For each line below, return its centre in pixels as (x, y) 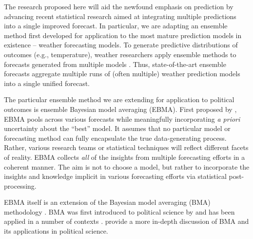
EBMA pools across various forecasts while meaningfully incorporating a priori (122, 119)
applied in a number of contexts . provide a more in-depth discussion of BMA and (126, 221)
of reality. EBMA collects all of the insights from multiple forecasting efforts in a (125, 157)
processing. (20, 185)
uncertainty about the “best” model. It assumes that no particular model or (117, 128)
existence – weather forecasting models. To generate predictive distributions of (121, 45)
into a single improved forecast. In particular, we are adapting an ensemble (116, 26)
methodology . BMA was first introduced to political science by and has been (119, 211)
